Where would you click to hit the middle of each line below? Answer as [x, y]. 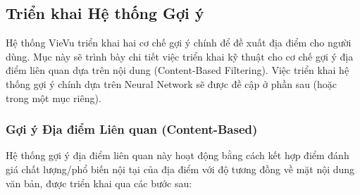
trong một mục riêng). [54, 97]
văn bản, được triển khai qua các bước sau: [99, 183]
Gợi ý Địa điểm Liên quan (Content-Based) [132, 129]
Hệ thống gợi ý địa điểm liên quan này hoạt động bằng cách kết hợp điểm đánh [178, 155]
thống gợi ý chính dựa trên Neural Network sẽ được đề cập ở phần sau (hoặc [172, 83]
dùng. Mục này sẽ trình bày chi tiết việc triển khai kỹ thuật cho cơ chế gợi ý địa [180, 56]
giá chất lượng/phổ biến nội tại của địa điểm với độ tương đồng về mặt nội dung [180, 169]
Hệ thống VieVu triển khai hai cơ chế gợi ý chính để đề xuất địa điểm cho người [179, 43]
